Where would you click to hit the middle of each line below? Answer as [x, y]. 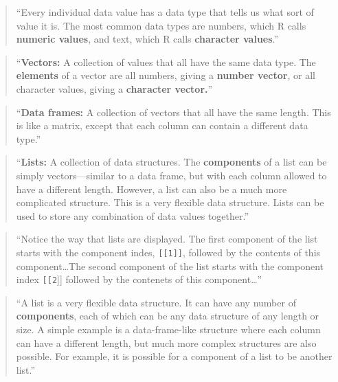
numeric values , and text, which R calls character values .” [147, 39]
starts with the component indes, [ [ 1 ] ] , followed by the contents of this [168, 252]
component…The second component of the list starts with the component [170, 266]
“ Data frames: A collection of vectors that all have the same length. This [173, 112]
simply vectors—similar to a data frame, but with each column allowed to [171, 175]
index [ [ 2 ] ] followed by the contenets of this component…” [139, 279]
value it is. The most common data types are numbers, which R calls [161, 25]
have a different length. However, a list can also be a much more [151, 189]
